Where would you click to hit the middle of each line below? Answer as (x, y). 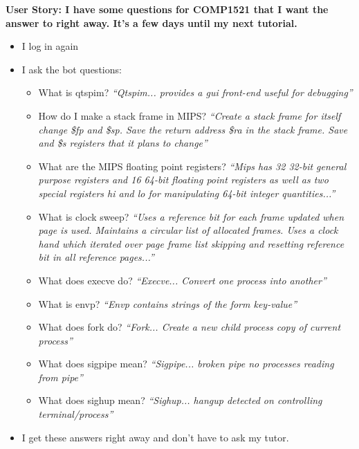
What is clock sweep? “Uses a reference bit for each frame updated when (191, 216)
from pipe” (61, 377)
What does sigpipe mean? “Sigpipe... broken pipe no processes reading (186, 364)
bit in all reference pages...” (96, 257)
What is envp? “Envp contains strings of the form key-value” (168, 303)
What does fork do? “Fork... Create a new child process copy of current (190, 327)
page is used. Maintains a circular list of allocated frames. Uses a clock (188, 230)
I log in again (50, 46)
